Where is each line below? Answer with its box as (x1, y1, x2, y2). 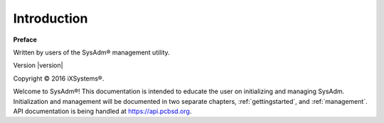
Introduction (13, 11, 88, 26)
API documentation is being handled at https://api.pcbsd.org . (13, 107, 192, 115)
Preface (13, 35, 37, 44)
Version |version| (13, 61, 63, 70)
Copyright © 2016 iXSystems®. (13, 74, 105, 83)
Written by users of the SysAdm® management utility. (13, 48, 170, 57)
